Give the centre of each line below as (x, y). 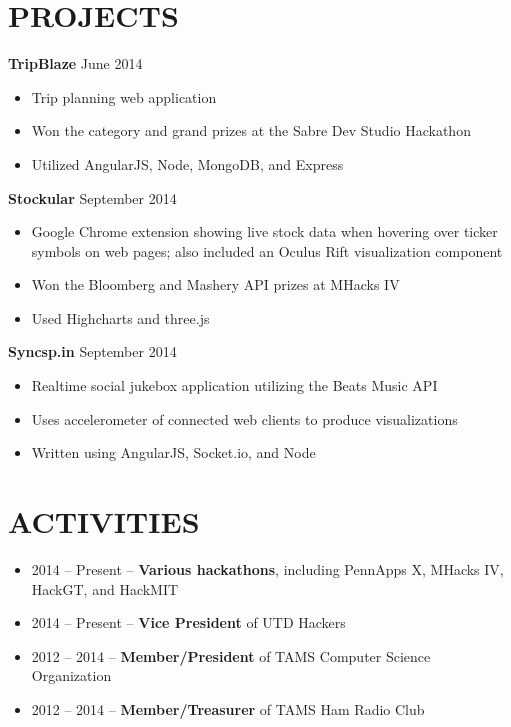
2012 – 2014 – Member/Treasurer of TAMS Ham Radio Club (228, 708)
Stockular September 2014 (92, 197)
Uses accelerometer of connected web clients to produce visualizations (244, 418)
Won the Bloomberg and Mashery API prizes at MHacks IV (215, 284)
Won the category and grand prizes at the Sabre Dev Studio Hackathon (251, 130)
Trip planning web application (124, 96)
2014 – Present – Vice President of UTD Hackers (188, 622)
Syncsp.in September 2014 (92, 351)
